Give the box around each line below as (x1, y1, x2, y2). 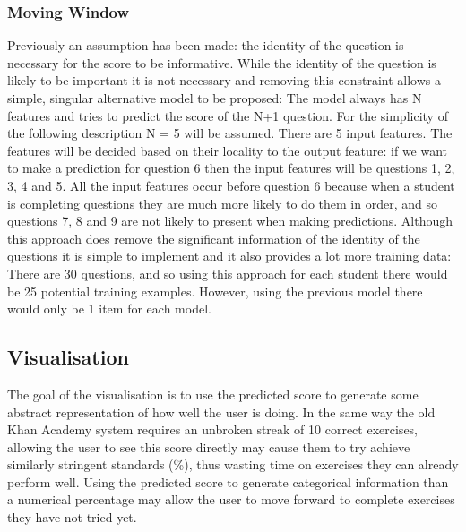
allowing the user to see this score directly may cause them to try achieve (7, 437, 410, 456)
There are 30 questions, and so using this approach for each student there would (7, 263, 448, 282)
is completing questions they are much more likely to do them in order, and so (7, 193, 437, 212)
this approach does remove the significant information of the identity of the (7, 228, 420, 247)
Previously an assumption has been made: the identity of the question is (7, 36, 404, 55)
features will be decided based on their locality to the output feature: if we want (7, 141, 448, 159)
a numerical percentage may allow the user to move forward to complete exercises (7, 490, 455, 509)
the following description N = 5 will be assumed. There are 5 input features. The (7, 124, 453, 142)
